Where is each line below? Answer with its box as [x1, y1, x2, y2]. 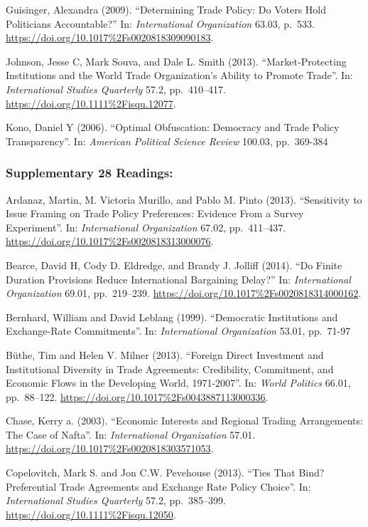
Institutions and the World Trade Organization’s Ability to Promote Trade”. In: [6, 68, 353, 83]
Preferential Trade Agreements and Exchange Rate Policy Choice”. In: [6, 479, 311, 494]
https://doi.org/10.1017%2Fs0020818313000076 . [6, 234, 214, 249]
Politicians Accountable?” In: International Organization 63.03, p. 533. [6, 16, 315, 31]
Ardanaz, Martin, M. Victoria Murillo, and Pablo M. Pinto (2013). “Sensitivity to [6, 192, 362, 207]
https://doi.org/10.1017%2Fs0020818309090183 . [6, 30, 214, 45]
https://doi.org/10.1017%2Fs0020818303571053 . [6, 441, 214, 456]
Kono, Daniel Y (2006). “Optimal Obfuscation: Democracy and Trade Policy [6, 120, 340, 135]
